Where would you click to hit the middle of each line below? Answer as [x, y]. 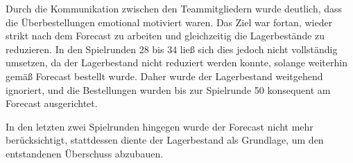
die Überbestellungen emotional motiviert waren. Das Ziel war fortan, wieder [169, 22]
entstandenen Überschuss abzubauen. [85, 153]
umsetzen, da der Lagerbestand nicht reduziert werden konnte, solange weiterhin [176, 63]
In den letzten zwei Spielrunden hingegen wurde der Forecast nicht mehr [160, 126]
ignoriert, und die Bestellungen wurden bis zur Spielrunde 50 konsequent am [168, 89]
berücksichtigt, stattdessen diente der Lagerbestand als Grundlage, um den [165, 140]
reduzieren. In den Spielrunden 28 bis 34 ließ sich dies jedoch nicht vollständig [172, 49]
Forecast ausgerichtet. [52, 103]
